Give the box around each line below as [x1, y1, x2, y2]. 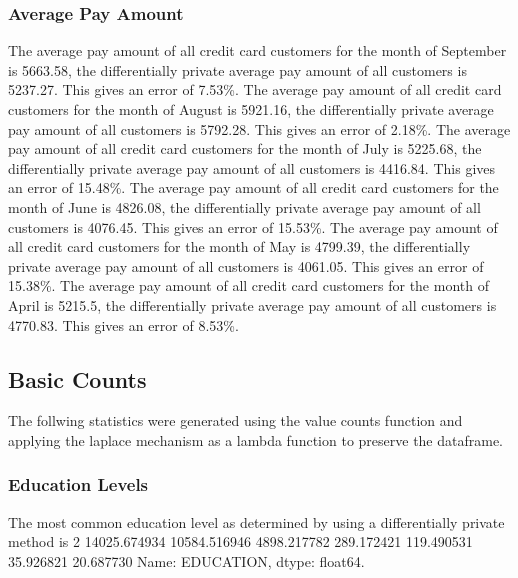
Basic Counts [8, 363, 147, 394]
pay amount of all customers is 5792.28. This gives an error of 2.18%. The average [8, 118, 511, 139]
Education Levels [8, 472, 149, 497]
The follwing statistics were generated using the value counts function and [8, 410, 463, 431]
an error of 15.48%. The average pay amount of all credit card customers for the [8, 177, 499, 198]
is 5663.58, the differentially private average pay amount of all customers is [8, 59, 467, 80]
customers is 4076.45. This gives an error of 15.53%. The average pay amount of [8, 216, 498, 237]
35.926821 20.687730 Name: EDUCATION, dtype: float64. [8, 550, 365, 571]
